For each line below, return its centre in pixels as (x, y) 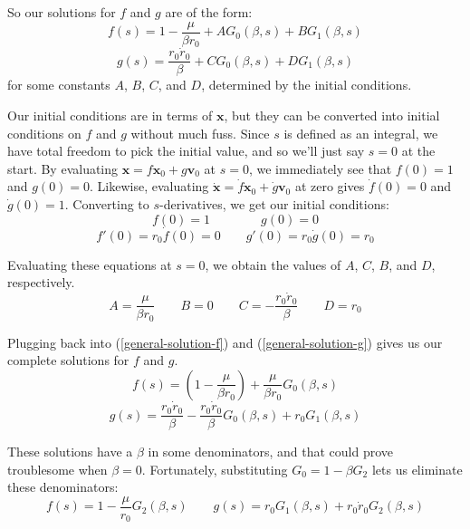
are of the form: (209, 12)
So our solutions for (62, 12)
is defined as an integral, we (361, 133)
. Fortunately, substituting (215, 469)
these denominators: (63, 487)
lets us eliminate (417, 469)
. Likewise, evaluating (149, 186)
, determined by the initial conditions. (307, 85)
